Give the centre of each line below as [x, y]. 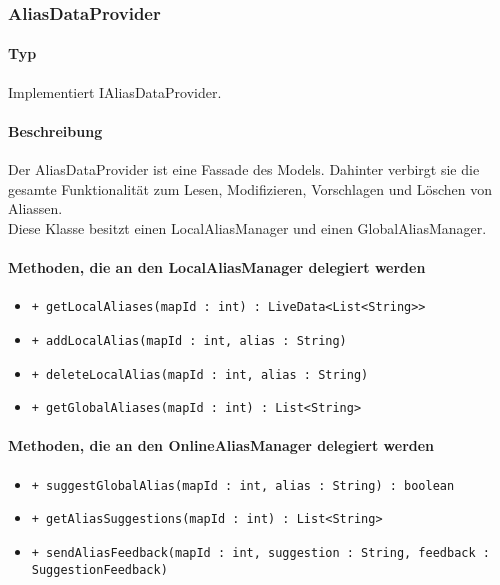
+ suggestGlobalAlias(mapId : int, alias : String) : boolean [243, 485]
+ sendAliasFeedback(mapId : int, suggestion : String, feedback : [260, 552]
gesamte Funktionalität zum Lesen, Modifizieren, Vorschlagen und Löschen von [250, 188]
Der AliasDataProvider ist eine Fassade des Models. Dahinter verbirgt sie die [244, 169]
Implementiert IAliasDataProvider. [115, 91]
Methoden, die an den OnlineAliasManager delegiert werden [221, 445]
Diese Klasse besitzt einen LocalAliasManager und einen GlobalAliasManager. [247, 227]
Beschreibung [55, 130]
